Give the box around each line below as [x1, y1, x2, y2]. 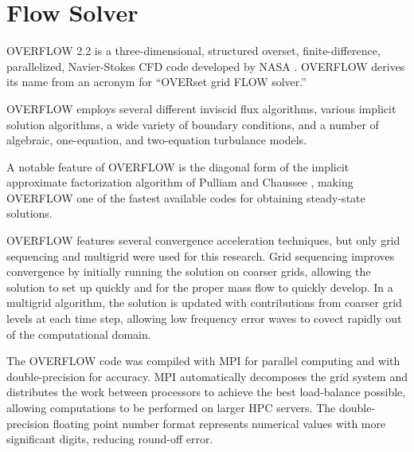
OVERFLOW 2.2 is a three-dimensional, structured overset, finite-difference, [6, 42, 381, 59]
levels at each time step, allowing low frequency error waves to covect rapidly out [6, 310, 402, 327]
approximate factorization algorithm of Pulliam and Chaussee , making [6, 174, 353, 191]
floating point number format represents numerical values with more [53, 415, 386, 431]
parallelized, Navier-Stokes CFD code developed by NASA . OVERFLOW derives [6, 57, 405, 74]
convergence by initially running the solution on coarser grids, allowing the [6, 263, 371, 280]
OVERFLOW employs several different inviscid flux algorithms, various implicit [6, 100, 396, 116]
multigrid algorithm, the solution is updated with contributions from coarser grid [6, 294, 402, 311]
